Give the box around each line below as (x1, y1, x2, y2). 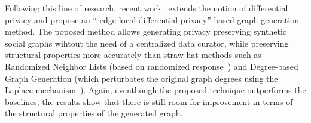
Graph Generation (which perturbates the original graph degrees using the (5, 72, 278, 84)
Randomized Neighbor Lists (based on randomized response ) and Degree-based (5, 60, 298, 72)
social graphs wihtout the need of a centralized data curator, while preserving (5, 36, 289, 49)
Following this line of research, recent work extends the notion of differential (5, 2, 288, 14)
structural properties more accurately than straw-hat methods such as (5, 48, 261, 61)
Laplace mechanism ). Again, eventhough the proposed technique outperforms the (5, 84, 306, 96)
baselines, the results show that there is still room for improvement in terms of (5, 95, 293, 107)
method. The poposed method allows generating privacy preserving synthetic (5, 25, 287, 38)
